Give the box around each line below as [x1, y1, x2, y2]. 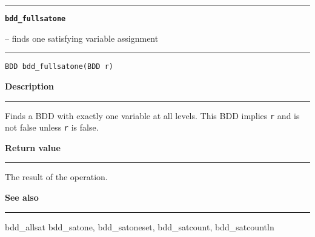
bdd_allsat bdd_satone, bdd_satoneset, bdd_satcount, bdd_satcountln [5, 220, 274, 233]
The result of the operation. [5, 170, 108, 183]
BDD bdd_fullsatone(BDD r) [5, 62, 113, 71]
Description [5, 79, 55, 92]
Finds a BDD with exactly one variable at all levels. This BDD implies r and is [5, 109, 300, 122]
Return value [5, 141, 61, 154]
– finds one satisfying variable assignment [5, 31, 159, 44]
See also [5, 191, 39, 203]
